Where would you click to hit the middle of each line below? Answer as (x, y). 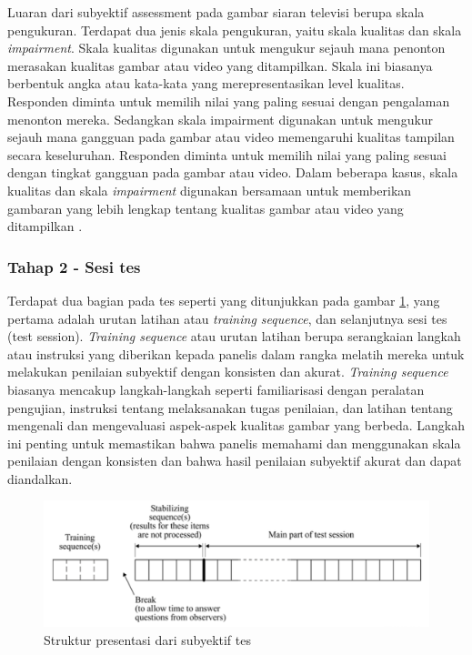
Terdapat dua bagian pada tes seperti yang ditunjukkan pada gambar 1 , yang (224, 300)
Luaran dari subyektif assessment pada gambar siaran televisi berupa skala (216, 12)
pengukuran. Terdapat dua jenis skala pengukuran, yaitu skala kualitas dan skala (235, 30)
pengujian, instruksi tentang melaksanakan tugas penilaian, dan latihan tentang (230, 407)
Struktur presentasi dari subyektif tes (147, 639)
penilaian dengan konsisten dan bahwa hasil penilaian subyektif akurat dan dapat (235, 461)
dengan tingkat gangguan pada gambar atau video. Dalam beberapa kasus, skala (233, 172)
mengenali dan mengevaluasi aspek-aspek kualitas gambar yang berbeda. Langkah (236, 425)
